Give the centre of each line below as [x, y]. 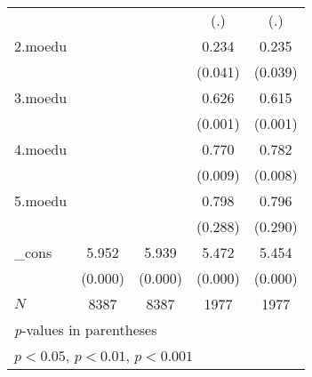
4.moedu [41, 149]
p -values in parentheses [86, 329]
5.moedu [41, 201]
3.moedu [41, 97]
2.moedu [41, 46]
